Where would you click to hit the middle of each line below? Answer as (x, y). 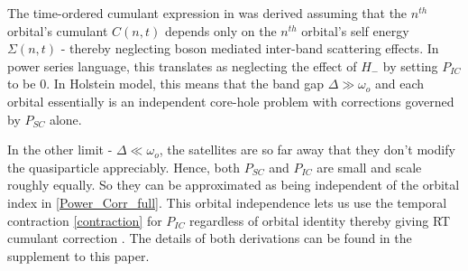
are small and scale (369, 167)
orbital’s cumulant (58, 30)
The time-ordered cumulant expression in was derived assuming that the (207, 13)
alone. (65, 119)
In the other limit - (60, 150)
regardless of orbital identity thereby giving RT (320, 220)
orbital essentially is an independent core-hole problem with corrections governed (231, 101)
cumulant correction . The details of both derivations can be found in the (210, 238)
